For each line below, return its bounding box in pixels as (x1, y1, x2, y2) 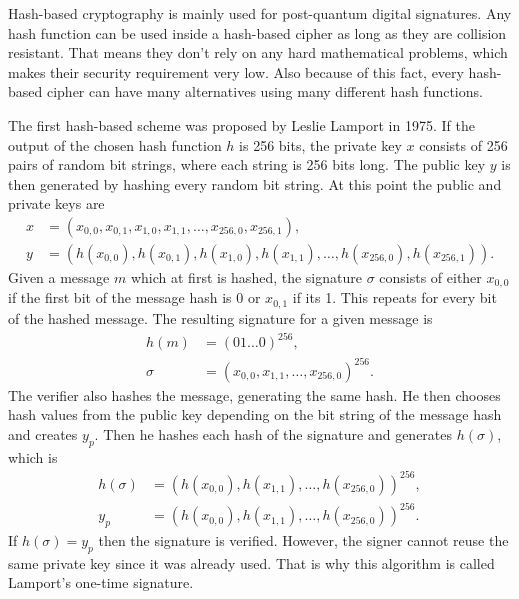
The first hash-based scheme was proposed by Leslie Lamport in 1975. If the (8, 114, 475, 135)
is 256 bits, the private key (239, 134, 402, 155)
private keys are (8, 193, 105, 214)
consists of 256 (419, 134, 508, 155)
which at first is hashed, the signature (130, 267, 362, 287)
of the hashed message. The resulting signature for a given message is (8, 307, 433, 328)
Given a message (8, 267, 110, 287)
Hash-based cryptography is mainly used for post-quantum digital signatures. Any (8, 3, 512, 23)
